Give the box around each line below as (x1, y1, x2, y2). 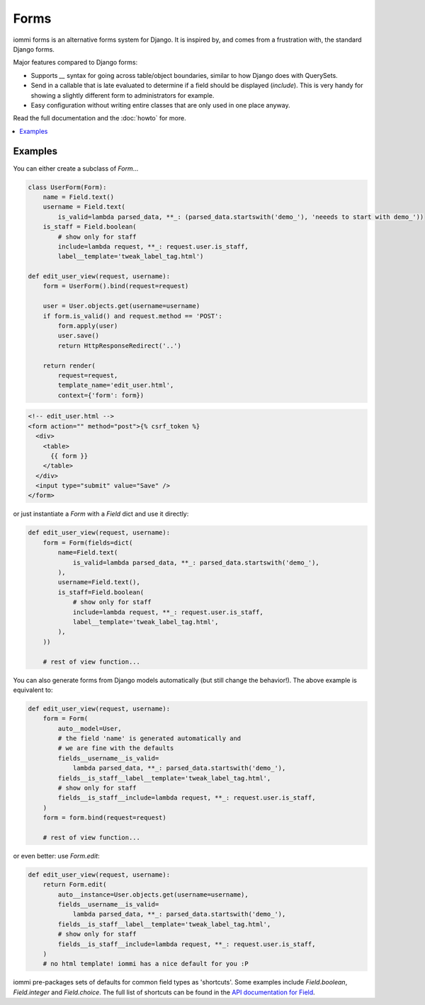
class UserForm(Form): (28, 183, 107, 191)
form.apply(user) (57, 322, 118, 330)
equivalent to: (13, 686, 53, 694)
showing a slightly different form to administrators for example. (30, 91, 215, 99)
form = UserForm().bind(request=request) (42, 282, 189, 290)
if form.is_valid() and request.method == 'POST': (42, 312, 222, 320)
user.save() (57, 331, 99, 340)
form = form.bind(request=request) (42, 814, 166, 822)
